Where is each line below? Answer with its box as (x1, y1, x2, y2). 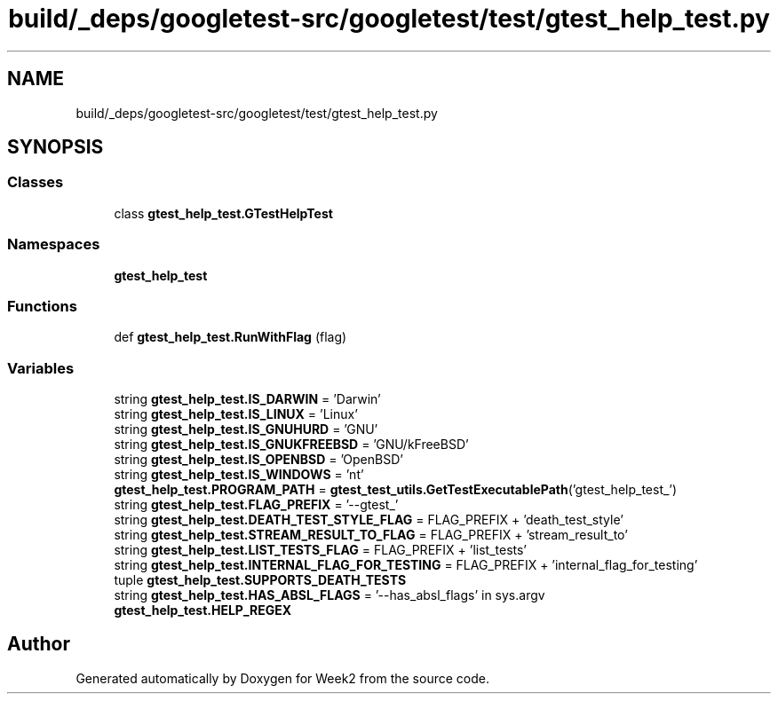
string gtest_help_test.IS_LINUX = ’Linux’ (114, 406, 358, 422)
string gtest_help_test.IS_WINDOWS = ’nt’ (114, 467, 364, 483)
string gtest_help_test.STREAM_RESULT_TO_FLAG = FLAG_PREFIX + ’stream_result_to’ (114, 527, 628, 543)
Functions (7, 296, 77, 315)
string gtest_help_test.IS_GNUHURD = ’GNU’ (114, 421, 378, 437)
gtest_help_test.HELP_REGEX (114, 603, 292, 618)
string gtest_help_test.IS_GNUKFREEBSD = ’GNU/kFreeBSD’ (114, 437, 469, 453)
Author (7, 633, 70, 656)
